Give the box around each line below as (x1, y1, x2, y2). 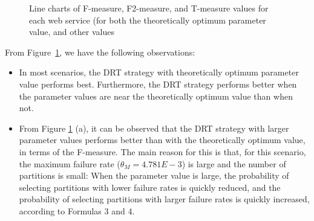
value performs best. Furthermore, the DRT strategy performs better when (19, 77, 297, 90)
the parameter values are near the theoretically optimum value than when (19, 89, 293, 102)
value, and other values (29, 25, 114, 38)
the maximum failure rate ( (19, 157, 120, 170)
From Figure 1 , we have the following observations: (5, 45, 195, 58)
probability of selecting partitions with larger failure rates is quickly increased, (19, 193, 310, 205)
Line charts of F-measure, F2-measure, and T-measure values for (29, 2, 269, 14)
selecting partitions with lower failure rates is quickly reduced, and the (19, 181, 281, 193)
